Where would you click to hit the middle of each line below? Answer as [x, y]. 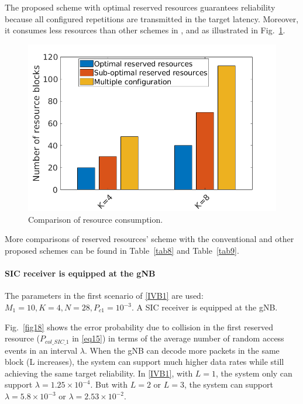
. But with [109, 384]
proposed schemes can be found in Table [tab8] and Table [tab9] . [122, 251]
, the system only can [254, 373]
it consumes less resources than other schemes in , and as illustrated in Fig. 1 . [145, 30]
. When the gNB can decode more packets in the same [182, 350]
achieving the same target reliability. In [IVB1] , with [99, 373]
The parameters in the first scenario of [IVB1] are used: [104, 296]
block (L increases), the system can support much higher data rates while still [144, 362]
